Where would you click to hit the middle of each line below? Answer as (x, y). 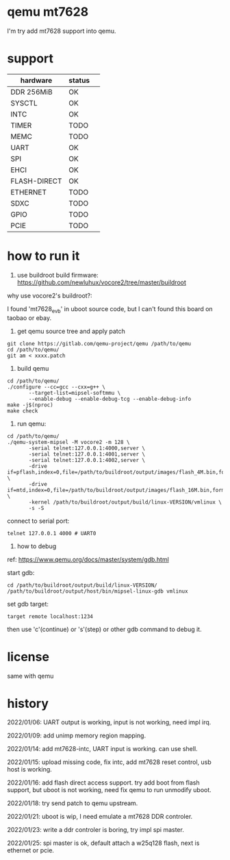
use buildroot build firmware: (58, 275)
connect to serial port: (38, 521)
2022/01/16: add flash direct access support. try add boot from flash (103, 783)
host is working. (30, 770)
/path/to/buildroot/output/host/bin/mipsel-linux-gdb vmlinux (98, 591)
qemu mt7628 (48, 12)
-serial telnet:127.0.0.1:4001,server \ (87, 454)
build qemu (33, 368)
